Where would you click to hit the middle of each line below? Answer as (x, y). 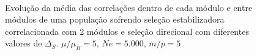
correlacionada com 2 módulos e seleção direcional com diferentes (127, 31)
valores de (24, 43)
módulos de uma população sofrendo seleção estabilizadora (115, 19)
